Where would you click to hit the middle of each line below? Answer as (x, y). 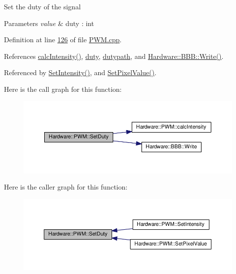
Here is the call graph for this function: (63, 89)
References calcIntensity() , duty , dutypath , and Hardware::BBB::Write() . (114, 56)
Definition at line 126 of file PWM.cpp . (63, 40)
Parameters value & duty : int (49, 23)
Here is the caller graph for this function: (66, 187)
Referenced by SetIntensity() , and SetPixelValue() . (80, 72)
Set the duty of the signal (43, 6)
